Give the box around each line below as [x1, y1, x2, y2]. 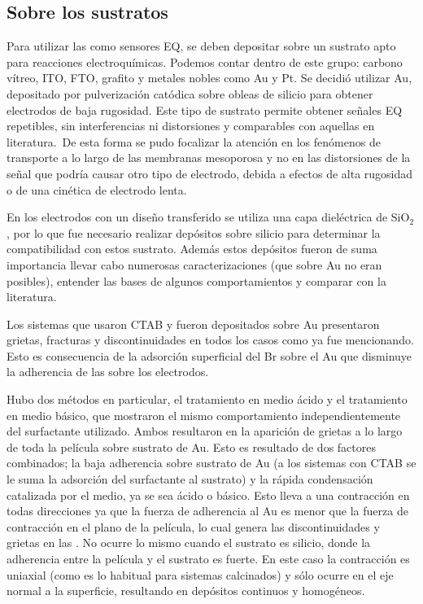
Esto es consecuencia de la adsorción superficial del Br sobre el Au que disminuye [7, 347, 412, 364]
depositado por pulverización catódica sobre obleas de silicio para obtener [7, 85, 373, 102]
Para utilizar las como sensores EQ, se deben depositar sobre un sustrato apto [7, 37, 396, 55]
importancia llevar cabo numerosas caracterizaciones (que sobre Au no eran [7, 256, 382, 273]
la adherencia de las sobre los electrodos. [7, 363, 209, 380]
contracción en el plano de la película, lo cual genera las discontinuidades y [7, 518, 380, 535]
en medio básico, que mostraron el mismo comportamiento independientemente [7, 406, 401, 423]
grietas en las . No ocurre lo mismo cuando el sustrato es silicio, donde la [7, 534, 371, 551]
